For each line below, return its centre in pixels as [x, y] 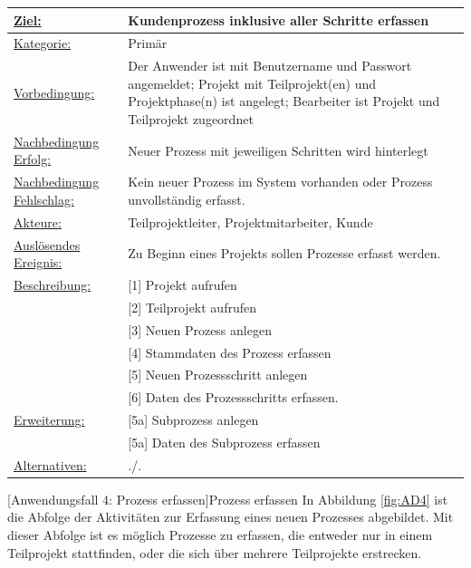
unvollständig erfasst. [187, 199]
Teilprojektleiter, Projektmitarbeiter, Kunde [250, 221]
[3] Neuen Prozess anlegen [200, 329]
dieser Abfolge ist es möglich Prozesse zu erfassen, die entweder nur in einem [220, 534]
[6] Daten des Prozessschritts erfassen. [233, 397]
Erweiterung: [49, 420]
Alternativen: [50, 464]
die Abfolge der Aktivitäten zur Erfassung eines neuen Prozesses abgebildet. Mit [231, 517]
